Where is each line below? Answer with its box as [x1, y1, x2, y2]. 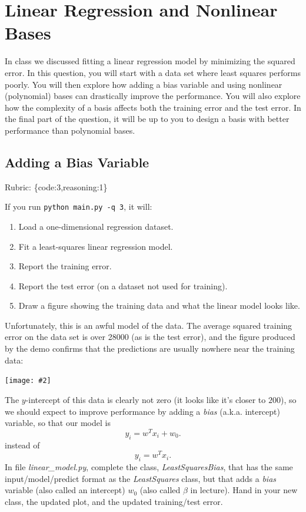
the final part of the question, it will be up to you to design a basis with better [5, 113, 290, 125]
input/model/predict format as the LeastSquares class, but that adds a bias [5, 472, 277, 484]
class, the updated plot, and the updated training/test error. [5, 495, 223, 507]
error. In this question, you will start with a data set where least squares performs [5, 66, 301, 78]
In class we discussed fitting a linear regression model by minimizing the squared [5, 55, 295, 67]
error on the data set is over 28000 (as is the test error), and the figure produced [5, 331, 295, 343]
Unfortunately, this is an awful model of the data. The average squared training [5, 319, 292, 331]
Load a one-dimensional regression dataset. [18, 220, 174, 232]
